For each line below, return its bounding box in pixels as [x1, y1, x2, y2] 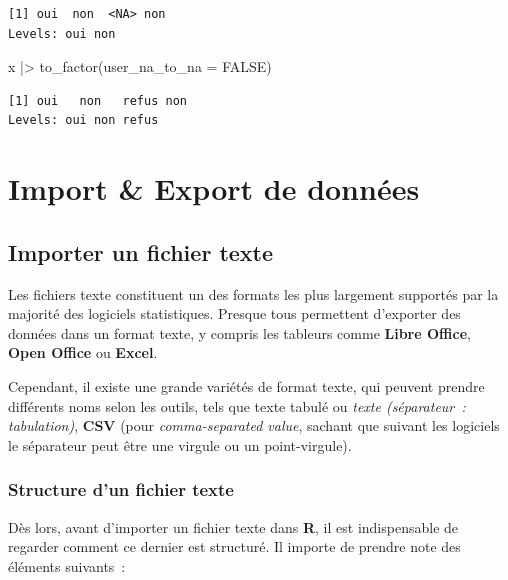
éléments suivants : [8, 555, 126, 576]
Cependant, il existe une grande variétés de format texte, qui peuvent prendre [8, 375, 485, 396]
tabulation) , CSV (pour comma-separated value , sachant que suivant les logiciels [8, 415, 500, 436]
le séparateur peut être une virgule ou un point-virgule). [8, 434, 352, 455]
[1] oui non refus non [8, 93, 187, 108]
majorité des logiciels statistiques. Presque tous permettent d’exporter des [8, 303, 461, 324]
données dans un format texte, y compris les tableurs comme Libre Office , [8, 322, 471, 343]
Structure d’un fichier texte [8, 477, 234, 502]
